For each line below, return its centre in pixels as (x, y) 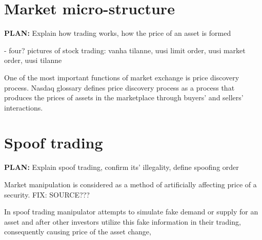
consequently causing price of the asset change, (78, 232)
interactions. (24, 107)
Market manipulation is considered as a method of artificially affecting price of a (130, 184)
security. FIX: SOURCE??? (47, 194)
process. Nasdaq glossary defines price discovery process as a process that (119, 87)
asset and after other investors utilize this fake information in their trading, (123, 221)
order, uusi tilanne (33, 60)
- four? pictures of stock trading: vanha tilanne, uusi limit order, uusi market (125, 50)
